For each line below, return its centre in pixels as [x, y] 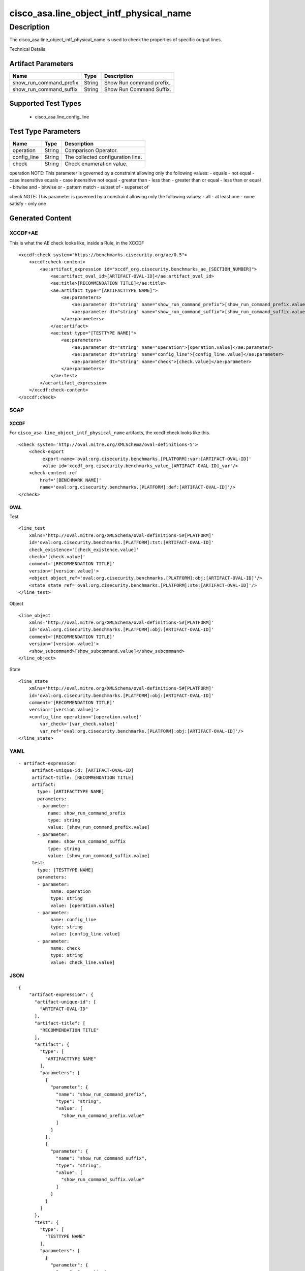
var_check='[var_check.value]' [79, 724]
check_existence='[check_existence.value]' [84, 550]
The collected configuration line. [103, 157]
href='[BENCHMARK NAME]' [71, 480]
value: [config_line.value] [85, 934]
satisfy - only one [28, 204]
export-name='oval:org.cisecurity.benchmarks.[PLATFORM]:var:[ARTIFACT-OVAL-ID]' [147, 459]
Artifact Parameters [41, 64]
